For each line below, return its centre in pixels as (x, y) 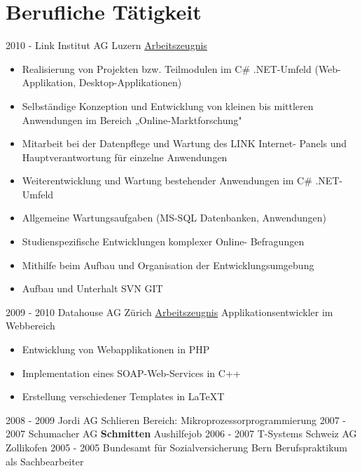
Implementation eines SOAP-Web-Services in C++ (131, 373)
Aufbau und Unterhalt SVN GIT (92, 288)
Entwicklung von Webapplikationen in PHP (116, 349)
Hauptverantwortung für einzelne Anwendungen (125, 157)
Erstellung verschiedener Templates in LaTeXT (123, 396)
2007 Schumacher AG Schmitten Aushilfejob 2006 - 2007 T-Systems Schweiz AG (181, 434)
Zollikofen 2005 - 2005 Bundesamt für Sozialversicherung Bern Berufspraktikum (177, 447)
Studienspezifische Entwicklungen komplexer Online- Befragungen (163, 241)
